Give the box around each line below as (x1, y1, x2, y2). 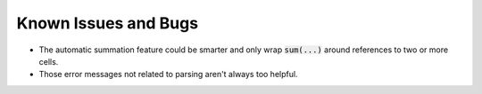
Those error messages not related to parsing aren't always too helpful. (38, 69, 298, 80)
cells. (38, 56, 59, 67)
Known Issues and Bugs (16, 13, 199, 33)
